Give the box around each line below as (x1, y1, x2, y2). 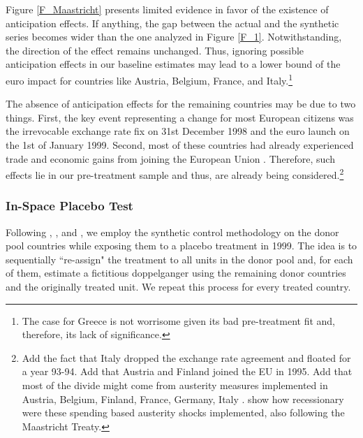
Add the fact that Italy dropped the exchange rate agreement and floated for (22, 350, 351, 365)
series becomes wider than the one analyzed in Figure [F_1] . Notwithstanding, (6, 29, 342, 44)
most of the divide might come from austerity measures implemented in (22, 378, 328, 392)
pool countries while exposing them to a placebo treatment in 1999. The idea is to (6, 238, 357, 253)
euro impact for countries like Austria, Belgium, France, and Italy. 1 (6, 71, 293, 87)
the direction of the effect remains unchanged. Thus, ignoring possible (6, 43, 304, 57)
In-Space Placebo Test (6, 197, 133, 214)
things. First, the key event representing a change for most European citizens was (6, 110, 354, 124)
